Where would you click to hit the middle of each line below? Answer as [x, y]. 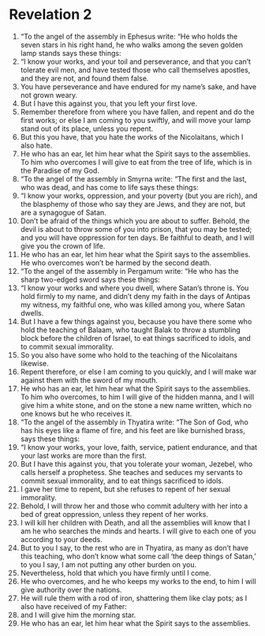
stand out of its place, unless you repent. [87, 129]
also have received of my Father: [73, 606]
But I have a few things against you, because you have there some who [136, 321]
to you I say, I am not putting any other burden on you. [108, 564]
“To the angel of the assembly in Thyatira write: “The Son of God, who [134, 422]
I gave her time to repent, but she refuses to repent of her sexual [125, 489]
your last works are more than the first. [84, 455]
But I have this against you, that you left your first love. [109, 103]
